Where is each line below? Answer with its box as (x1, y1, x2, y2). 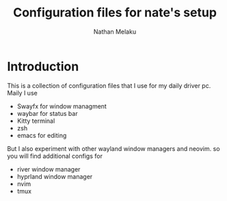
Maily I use (7, 88, 38, 97)
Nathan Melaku (93, 27, 137, 36)
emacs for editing (16, 131, 67, 139)
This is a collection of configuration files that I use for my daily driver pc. (7, 81, 211, 90)
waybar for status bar (16, 109, 78, 117)
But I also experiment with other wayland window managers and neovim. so (7, 144, 220, 152)
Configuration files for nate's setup (12, 5, 217, 21)
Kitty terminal (16, 117, 55, 125)
